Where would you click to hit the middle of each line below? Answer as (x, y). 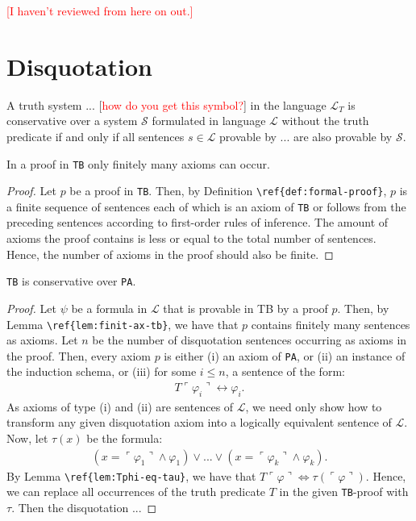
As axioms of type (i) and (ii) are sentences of (120, 406)
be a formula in (109, 308)
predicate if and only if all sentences (96, 136)
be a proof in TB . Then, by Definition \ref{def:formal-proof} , (228, 191)
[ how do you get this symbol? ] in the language (212, 104)
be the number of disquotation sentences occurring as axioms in (250, 340)
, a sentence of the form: (285, 371)
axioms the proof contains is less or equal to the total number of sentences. (191, 238)
